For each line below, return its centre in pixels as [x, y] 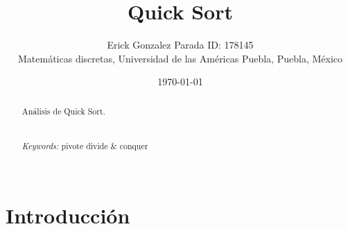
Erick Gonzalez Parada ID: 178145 [180, 45]
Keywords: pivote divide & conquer [85, 145]
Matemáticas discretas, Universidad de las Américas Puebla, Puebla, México [180, 58]
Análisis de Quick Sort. [63, 111]
